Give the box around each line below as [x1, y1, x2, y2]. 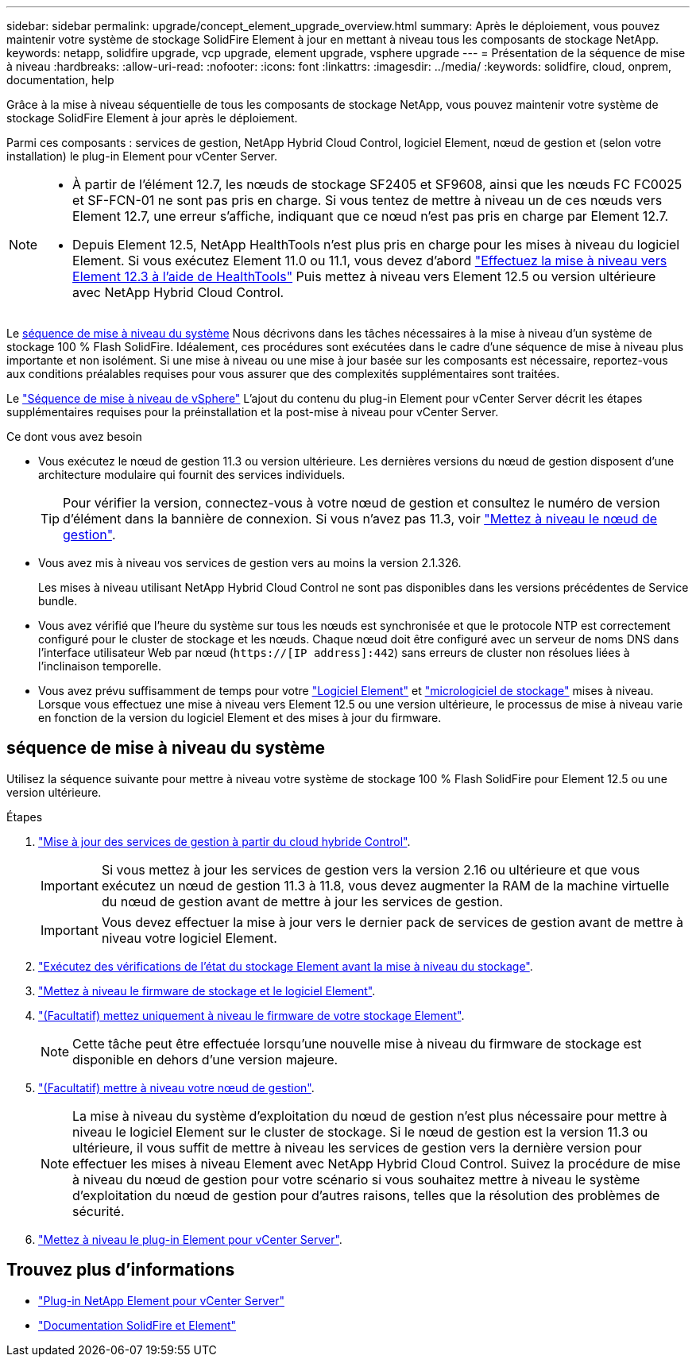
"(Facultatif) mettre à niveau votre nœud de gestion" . [38, 1080, 315, 1095]
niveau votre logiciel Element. [101, 929, 277, 946]
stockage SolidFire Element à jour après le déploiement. [6, 111, 298, 125]
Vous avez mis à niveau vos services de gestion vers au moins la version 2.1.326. [38, 556, 462, 570]
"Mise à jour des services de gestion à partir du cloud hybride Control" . [38, 834, 411, 848]
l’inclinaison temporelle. [38, 659, 162, 673]
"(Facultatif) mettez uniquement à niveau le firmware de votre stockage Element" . [38, 1008, 465, 1022]
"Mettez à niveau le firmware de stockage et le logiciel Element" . [38, 983, 376, 998]
